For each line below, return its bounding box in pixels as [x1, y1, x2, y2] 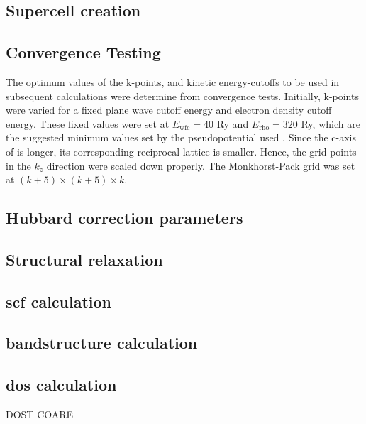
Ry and [216, 116, 249, 131]
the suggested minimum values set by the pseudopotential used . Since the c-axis [6, 130, 357, 145]
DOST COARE [6, 407, 74, 422]
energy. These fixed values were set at [6, 116, 170, 131]
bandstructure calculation [6, 332, 198, 354]
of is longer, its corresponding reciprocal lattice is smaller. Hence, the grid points [6, 143, 357, 158]
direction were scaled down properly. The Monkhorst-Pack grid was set [46, 158, 355, 173]
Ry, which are [301, 116, 360, 131]
